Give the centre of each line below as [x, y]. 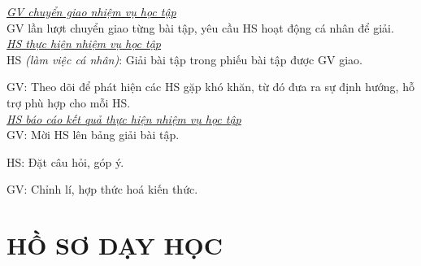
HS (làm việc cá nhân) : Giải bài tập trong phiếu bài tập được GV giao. [184, 59]
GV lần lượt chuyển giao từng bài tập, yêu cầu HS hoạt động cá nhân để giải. [200, 27]
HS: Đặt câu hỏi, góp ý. [65, 161]
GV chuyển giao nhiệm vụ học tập [91, 11]
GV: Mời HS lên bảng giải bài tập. [93, 135]
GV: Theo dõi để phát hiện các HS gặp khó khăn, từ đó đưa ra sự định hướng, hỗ [210, 87]
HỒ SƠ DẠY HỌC [115, 245]
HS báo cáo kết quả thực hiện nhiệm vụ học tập [124, 118]
